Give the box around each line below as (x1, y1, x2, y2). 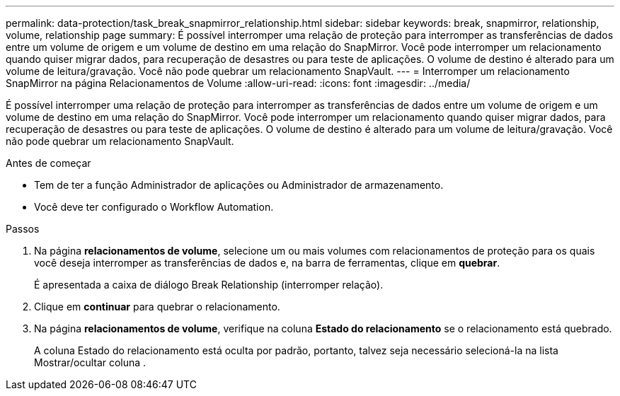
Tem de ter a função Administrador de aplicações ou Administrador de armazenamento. (34, 179, 444, 191)
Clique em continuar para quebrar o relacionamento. (34, 301, 280, 313)
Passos (6, 223, 40, 235)
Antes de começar (6, 157, 91, 169)
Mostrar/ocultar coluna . (34, 356, 147, 368)
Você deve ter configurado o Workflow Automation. (34, 201, 274, 213)
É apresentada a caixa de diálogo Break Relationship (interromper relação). (34, 279, 384, 291)
